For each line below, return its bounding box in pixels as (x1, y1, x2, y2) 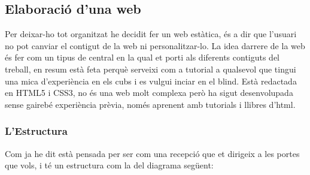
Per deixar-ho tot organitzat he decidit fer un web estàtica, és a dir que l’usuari (5, 28, 297, 40)
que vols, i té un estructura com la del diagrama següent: (5, 159, 214, 171)
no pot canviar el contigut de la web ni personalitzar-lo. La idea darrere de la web (5, 39, 305, 52)
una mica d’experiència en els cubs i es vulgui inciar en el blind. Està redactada (5, 74, 297, 87)
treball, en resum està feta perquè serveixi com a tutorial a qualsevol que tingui (5, 62, 296, 75)
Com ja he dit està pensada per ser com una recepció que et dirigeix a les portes (5, 147, 300, 159)
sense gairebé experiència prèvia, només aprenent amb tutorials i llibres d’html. (5, 98, 296, 110)
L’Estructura (5, 123, 68, 138)
